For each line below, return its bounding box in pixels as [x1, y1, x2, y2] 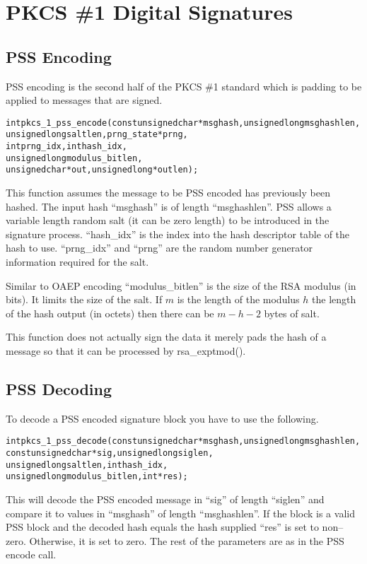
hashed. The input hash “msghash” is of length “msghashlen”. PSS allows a [6, 199, 332, 213]
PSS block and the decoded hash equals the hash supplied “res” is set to [6, 519, 319, 534]
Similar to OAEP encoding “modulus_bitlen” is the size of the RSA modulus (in [6, 278, 356, 293]
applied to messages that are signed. [6, 93, 163, 107]
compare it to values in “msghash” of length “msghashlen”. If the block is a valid [6, 505, 355, 520]
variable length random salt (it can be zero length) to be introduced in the [6, 213, 330, 228]
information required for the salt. [6, 254, 149, 269]
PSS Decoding [6, 377, 112, 399]
